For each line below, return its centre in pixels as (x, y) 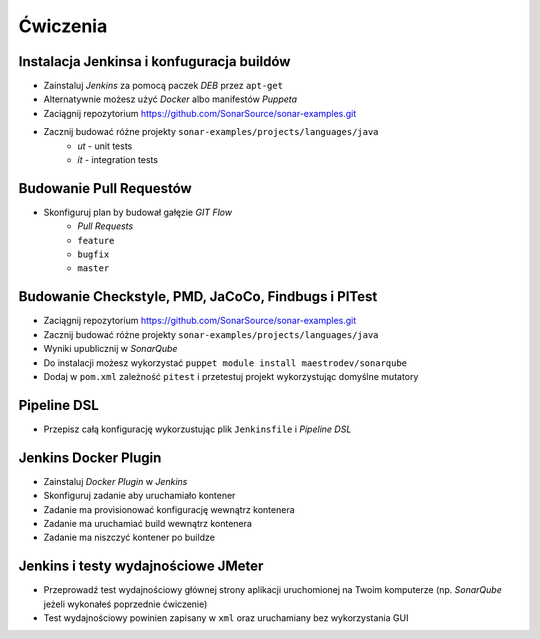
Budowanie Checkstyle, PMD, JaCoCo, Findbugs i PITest (198, 296)
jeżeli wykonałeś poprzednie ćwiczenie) (125, 604)
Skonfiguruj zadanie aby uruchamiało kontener (139, 496)
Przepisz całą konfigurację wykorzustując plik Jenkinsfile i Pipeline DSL (197, 429)
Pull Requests (105, 226)
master (93, 268)
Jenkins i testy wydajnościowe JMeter (141, 566)
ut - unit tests (105, 146)
